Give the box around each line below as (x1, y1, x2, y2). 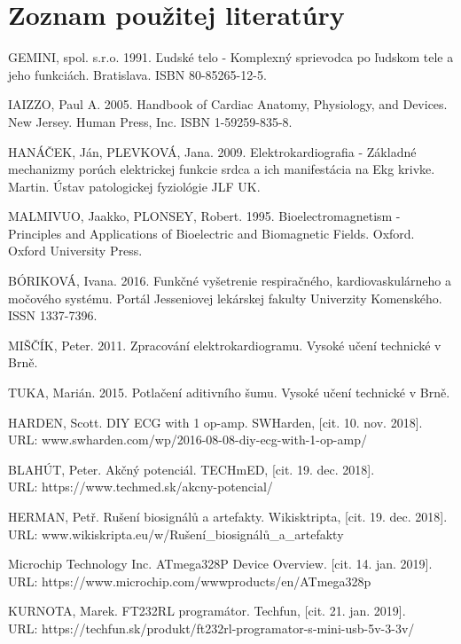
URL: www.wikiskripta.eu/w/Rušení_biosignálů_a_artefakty (8, 524, 344, 543)
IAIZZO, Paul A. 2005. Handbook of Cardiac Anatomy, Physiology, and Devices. (8, 95, 448, 114)
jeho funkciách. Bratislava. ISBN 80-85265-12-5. (8, 65, 267, 83)
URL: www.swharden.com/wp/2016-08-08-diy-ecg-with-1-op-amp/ (8, 430, 367, 449)
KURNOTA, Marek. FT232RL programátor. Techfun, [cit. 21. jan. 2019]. (8, 601, 406, 620)
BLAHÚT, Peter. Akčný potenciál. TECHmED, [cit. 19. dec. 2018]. (8, 459, 375, 478)
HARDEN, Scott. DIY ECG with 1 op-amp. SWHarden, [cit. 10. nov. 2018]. (8, 412, 423, 431)
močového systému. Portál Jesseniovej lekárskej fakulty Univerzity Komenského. (8, 288, 442, 307)
